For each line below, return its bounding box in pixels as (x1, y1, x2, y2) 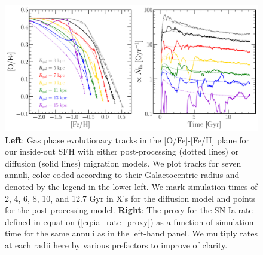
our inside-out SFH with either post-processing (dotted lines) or (5, 145, 239, 158)
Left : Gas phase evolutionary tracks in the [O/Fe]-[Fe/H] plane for (5, 133, 250, 146)
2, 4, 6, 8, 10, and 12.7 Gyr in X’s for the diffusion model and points (5, 192, 256, 204)
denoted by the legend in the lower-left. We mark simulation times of (5, 180, 258, 192)
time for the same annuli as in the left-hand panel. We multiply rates (5, 227, 258, 239)
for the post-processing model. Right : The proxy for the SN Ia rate (5, 204, 253, 216)
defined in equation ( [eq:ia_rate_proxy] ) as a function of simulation (5, 215, 254, 228)
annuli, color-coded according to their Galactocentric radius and (5, 168, 240, 181)
